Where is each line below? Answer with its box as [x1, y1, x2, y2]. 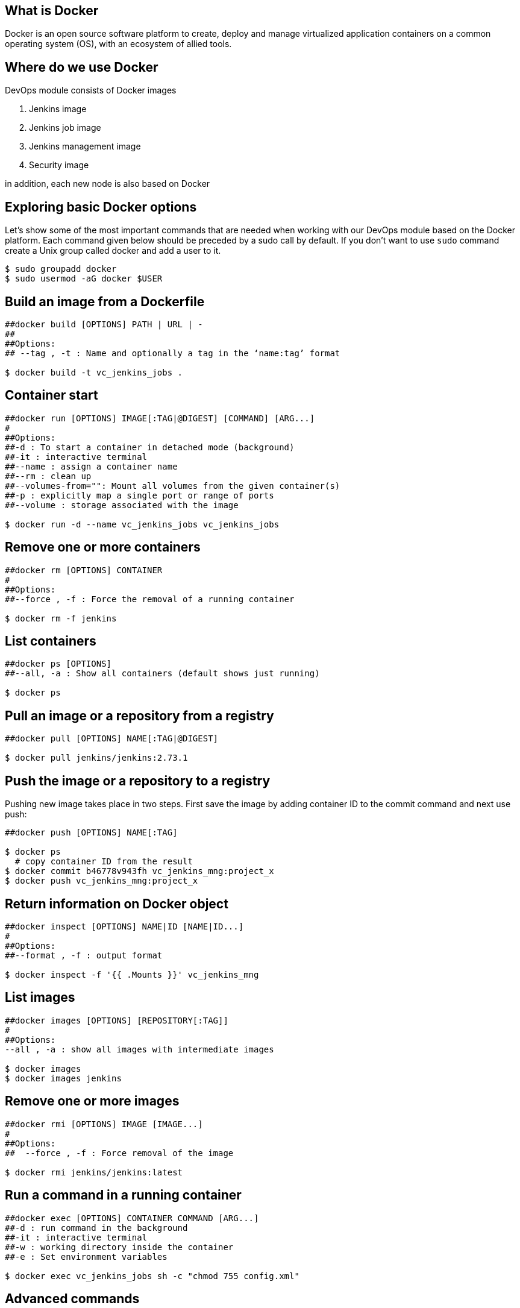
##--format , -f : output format [5, 951, 163, 961]
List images [5, 990, 75, 1005]
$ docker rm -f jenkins [5, 613, 117, 623]
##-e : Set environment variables [5, 1251, 168, 1262]
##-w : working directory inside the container [5, 1242, 234, 1252]
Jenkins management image [29, 141, 141, 152]
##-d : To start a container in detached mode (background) [5, 442, 295, 452]
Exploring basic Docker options [5, 199, 197, 215]
